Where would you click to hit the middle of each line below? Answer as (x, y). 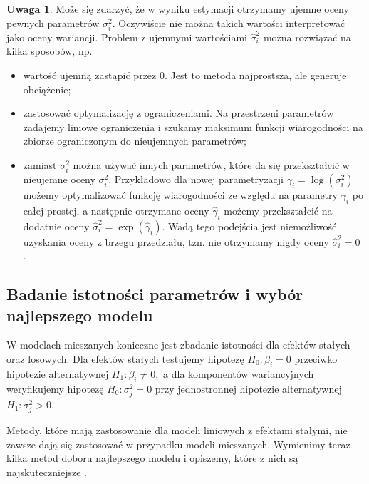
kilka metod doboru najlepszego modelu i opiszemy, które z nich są (152, 458)
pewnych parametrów (53, 22)
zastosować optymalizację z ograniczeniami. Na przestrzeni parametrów (178, 113)
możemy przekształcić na (278, 210)
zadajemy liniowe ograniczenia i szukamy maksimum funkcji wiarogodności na (193, 127)
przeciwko (316, 359)
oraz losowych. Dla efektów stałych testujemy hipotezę (125, 359)
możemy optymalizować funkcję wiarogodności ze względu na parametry (180, 195)
